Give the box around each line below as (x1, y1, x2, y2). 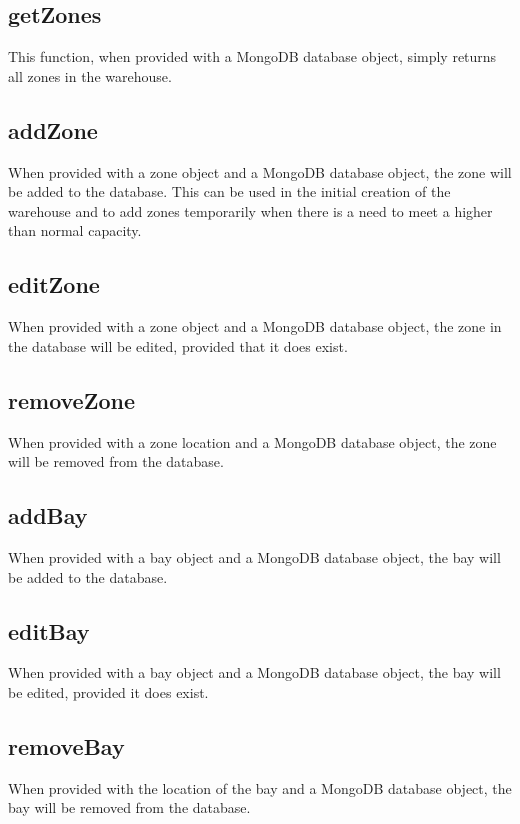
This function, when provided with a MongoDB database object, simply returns (8, 46, 497, 67)
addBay (8, 500, 88, 531)
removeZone (8, 384, 136, 415)
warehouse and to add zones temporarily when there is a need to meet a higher (8, 200, 493, 221)
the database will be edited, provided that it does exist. (8, 335, 348, 356)
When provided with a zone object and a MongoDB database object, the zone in (8, 316, 502, 337)
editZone (8, 269, 100, 300)
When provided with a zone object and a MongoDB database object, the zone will (8, 161, 512, 182)
